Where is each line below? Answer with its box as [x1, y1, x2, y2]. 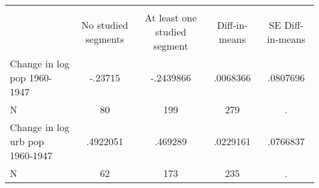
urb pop [10, 134, 44, 148]
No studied [81, 17, 128, 32]
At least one [145, 10, 197, 24]
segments [85, 31, 125, 46]
